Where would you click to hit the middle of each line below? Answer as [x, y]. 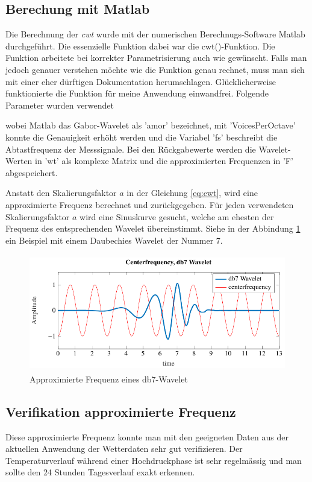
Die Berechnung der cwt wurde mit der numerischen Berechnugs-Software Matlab [155, 34]
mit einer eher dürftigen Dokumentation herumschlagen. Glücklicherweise [141, 81]
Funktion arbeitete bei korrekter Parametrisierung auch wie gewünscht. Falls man [156, 58]
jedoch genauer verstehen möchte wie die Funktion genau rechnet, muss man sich [155, 69]
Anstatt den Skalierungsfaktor [61, 193]
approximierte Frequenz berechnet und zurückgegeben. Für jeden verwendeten [150, 204]
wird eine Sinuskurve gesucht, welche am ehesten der [177, 216]
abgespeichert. [32, 172]
